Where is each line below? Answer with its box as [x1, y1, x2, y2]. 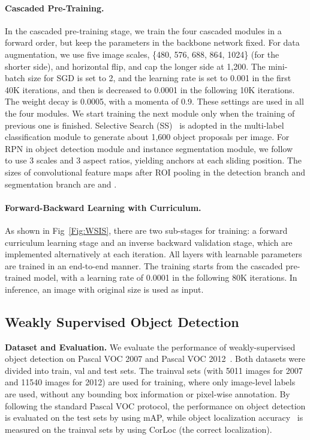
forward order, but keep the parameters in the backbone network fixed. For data [5, 36, 300, 49]
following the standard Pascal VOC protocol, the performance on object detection [5, 399, 306, 412]
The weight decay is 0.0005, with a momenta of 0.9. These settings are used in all [5, 95, 304, 108]
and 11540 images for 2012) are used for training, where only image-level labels [5, 376, 296, 388]
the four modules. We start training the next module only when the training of [5, 106, 295, 119]
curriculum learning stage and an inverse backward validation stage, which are [5, 236, 293, 248]
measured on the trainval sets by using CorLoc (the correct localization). [5, 423, 272, 435]
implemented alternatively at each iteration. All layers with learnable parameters [5, 248, 302, 260]
